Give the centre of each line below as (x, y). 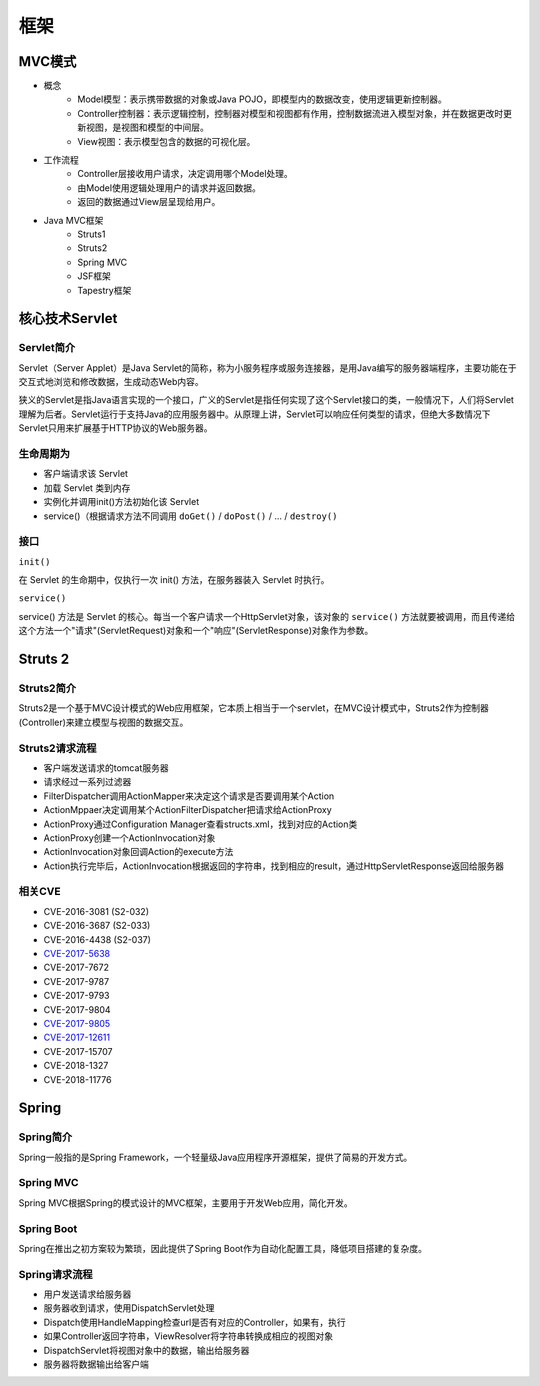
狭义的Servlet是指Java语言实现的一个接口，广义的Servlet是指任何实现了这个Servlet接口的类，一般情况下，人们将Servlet (266, 400)
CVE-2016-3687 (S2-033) (97, 926)
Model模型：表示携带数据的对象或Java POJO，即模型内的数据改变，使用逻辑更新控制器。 (262, 99)
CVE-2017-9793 (76, 996)
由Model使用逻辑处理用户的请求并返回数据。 (169, 187)
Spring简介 (45, 1137)
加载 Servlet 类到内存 (87, 487)
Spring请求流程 (56, 1274)
